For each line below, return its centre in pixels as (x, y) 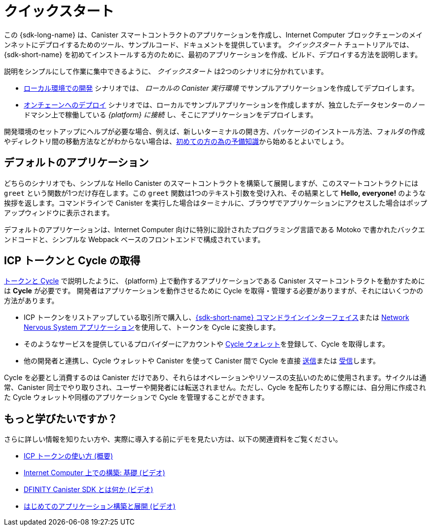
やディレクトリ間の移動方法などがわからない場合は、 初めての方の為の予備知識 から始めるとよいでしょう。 (176, 141)
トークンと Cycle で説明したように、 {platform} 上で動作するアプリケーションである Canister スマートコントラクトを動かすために (215, 281)
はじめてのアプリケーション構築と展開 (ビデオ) (100, 506)
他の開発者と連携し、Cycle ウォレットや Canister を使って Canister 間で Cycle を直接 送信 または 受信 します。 (202, 361)
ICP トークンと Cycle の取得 (72, 261)
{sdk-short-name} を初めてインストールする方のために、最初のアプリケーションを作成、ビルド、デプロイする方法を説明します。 (213, 54)
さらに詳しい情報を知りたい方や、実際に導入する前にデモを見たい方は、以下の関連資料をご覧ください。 (173, 439)
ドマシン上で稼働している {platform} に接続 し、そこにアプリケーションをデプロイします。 (171, 114)
